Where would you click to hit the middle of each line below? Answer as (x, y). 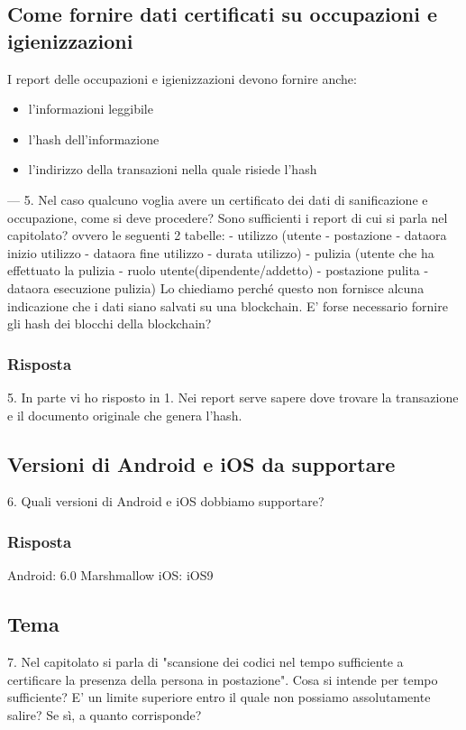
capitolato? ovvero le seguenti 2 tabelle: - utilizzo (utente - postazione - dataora (227, 235)
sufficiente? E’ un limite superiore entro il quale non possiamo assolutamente (219, 697)
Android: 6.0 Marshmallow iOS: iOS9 (110, 575)
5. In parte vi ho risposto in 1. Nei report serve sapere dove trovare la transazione (233, 397)
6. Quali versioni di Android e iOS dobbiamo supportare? (166, 501)
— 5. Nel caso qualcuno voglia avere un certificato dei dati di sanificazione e (218, 199)
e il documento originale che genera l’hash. (125, 415)
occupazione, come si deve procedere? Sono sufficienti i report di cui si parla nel (228, 217)
